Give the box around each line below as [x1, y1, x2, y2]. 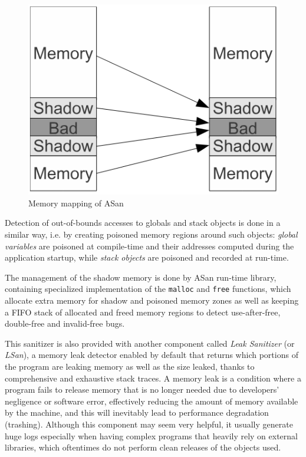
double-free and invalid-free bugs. [5, 317, 125, 330]
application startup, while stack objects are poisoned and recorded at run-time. [5, 251, 289, 264]
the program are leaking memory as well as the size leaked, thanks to [5, 360, 255, 373]
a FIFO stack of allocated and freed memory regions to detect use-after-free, [5, 305, 281, 318]
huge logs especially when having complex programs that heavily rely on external [5, 429, 298, 442]
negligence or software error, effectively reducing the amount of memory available [5, 394, 298, 407]
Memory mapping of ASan [28, 196, 124, 209]
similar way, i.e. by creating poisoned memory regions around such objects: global [5, 228, 298, 241]
